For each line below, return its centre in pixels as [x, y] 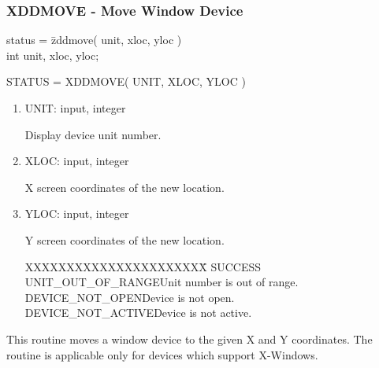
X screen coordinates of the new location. [124, 187]
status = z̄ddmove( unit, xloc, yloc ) [94, 40]
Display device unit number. [93, 134]
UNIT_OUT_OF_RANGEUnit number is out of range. [162, 282]
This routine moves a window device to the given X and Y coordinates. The [189, 339]
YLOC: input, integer [77, 213]
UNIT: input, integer [75, 108]
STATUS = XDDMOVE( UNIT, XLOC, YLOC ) [126, 81]
